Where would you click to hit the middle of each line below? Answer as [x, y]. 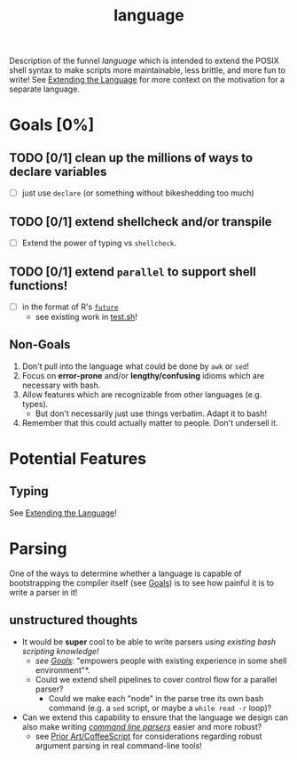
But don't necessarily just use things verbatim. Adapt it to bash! [151, 413]
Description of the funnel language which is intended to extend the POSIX [144, 61]
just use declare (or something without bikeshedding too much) [138, 193]
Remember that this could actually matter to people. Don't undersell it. [150, 422]
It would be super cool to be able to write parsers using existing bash [149, 642]
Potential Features [78, 459]
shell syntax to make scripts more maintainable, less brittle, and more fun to [148, 70]
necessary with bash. [61, 385]
